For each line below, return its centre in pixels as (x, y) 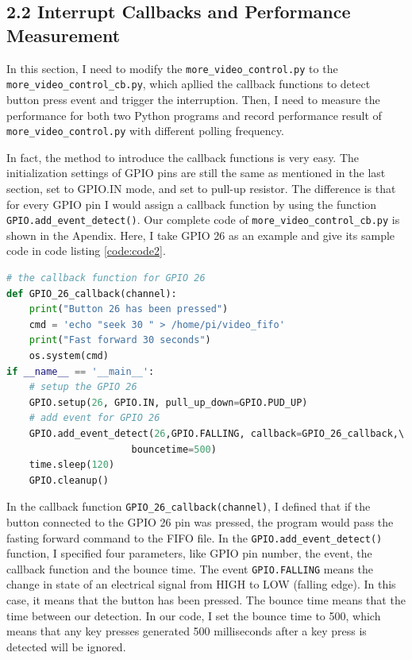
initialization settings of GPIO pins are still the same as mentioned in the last (196, 173)
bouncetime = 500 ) (174, 449)
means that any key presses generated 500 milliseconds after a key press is (187, 631)
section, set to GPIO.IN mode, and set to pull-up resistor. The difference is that (201, 188)
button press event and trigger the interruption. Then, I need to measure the (193, 99)
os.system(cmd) (69, 355)
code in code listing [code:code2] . (86, 251)
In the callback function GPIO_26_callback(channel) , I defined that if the (189, 506)
